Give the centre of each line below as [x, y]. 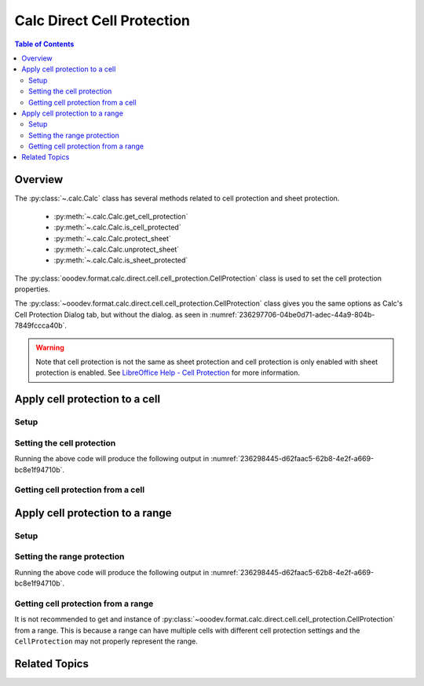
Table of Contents [44, 44]
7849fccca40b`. [40, 325]
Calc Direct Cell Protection [102, 20]
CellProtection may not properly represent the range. [106, 641]
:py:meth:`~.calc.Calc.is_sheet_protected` [121, 260]
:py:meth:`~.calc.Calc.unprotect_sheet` [117, 249]
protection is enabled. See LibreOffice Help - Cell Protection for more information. [168, 372]
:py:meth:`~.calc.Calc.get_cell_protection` [121, 216]
